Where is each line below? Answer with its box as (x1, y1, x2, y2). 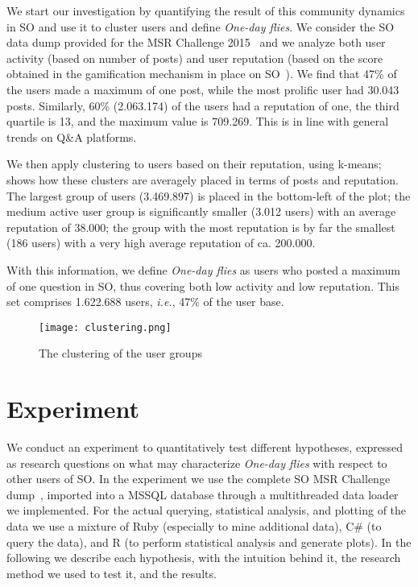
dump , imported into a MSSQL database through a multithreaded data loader (6, 486, 399, 502)
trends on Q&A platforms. (6, 128, 137, 145)
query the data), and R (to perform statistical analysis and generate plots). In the (6, 533, 412, 550)
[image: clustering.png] (39, 321, 172, 333)
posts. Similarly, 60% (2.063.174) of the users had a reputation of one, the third (6, 97, 399, 114)
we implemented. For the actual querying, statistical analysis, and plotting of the (6, 502, 407, 519)
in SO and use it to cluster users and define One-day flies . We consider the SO (6, 18, 395, 35)
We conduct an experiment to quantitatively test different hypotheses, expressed (6, 439, 404, 456)
